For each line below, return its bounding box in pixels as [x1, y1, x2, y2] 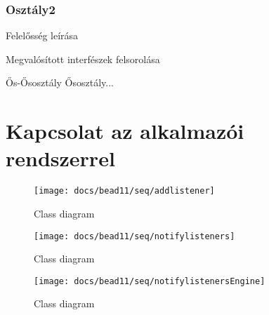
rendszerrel [6, 144, 115, 173]
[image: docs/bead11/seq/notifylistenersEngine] [34, 276, 265, 286]
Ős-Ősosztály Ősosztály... [6, 75, 114, 90]
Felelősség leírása [6, 28, 79, 43]
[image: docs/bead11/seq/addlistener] [34, 186, 215, 196]
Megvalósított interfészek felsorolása [6, 51, 160, 66]
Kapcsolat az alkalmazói [6, 116, 244, 145]
